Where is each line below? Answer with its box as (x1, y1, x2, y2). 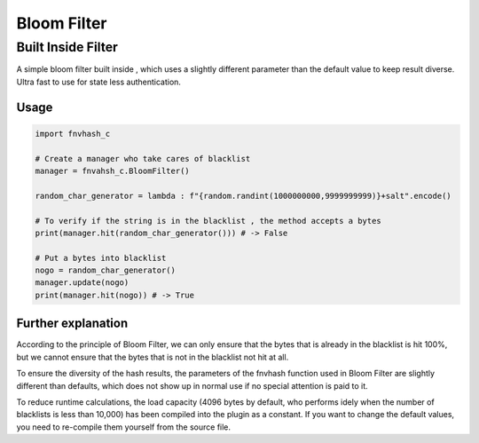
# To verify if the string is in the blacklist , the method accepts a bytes (35, 216, 381, 225)
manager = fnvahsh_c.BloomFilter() (35, 165, 190, 176)
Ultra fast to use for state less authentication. (16, 76, 182, 87)
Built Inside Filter (16, 39, 119, 55)
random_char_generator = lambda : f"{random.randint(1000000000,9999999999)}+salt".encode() (35, 191, 452, 201)
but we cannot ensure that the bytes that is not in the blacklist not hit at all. (16, 352, 289, 362)
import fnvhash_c (35, 129, 111, 138)
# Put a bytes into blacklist (35, 253, 167, 263)
